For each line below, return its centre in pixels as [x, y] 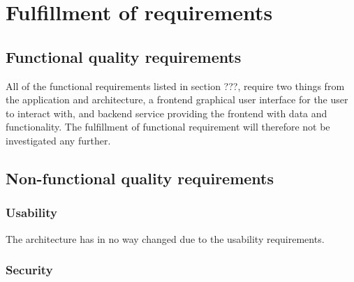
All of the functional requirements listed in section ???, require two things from [175, 86]
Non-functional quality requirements [140, 178]
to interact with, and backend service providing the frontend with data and [167, 113]
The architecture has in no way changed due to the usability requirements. [165, 238]
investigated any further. [58, 140]
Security [29, 270]
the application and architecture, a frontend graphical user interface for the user [177, 99]
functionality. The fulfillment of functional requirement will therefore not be [168, 127]
